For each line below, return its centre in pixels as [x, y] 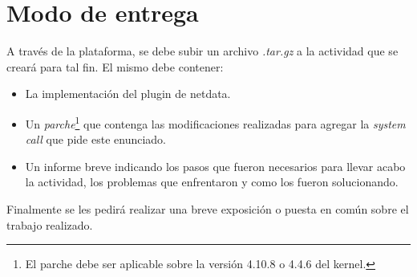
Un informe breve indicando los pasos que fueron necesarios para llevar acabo [215, 166]
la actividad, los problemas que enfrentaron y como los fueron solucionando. [212, 182]
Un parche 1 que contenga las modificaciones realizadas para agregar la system [215, 122]
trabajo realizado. [50, 224]
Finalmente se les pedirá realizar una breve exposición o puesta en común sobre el [208, 208]
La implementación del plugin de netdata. [128, 94]
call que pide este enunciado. [96, 139]
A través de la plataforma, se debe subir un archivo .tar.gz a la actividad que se [202, 51]
